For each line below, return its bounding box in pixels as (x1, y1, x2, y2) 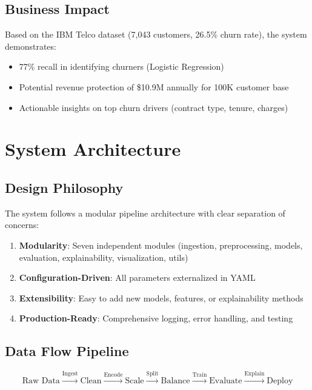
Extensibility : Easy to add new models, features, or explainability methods (19, 291, 304, 304)
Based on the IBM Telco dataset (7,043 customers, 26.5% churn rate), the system (5, 28, 307, 41)
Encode (104, 372, 123, 378)
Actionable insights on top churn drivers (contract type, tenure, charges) (19, 101, 288, 113)
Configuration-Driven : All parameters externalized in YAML (19, 271, 256, 284)
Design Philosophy (5, 178, 124, 197)
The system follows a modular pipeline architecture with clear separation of (5, 206, 285, 219)
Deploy (267, 376, 293, 385)
